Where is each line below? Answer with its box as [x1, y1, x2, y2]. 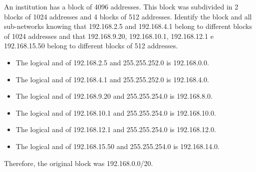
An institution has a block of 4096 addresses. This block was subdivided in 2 [4, 1, 239, 11]
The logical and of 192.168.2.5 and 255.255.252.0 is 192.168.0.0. [15, 57, 209, 67]
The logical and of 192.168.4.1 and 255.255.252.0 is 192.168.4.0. [15, 74, 209, 84]
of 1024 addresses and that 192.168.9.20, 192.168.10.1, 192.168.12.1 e [4, 30, 214, 41]
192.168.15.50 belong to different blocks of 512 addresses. [4, 40, 178, 51]
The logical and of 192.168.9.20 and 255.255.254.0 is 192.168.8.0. [15, 91, 213, 101]
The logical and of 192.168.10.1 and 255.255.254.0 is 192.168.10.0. [15, 107, 216, 118]
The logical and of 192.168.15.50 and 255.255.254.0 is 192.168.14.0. [15, 141, 220, 151]
